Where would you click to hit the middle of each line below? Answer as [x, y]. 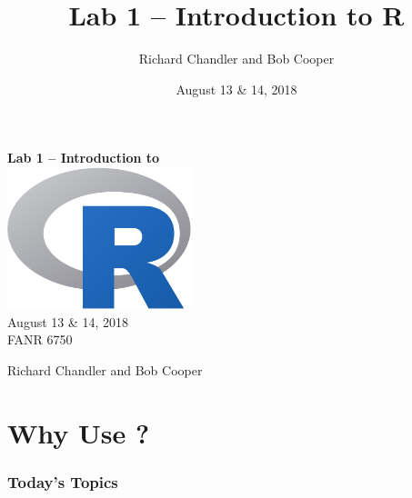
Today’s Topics [63, 481]
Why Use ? [79, 432]
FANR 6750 [40, 339]
